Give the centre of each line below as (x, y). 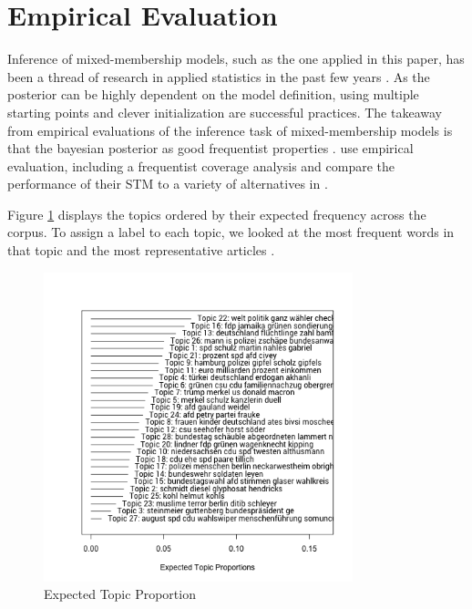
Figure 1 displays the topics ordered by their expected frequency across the (217, 214)
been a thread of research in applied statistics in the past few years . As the (219, 76)
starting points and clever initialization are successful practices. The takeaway (225, 112)
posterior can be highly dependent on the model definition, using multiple (213, 94)
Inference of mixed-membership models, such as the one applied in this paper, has (236, 59)
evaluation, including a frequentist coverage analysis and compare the (201, 165)
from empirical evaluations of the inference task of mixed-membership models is (230, 130)
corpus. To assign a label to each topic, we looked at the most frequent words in (231, 232)
